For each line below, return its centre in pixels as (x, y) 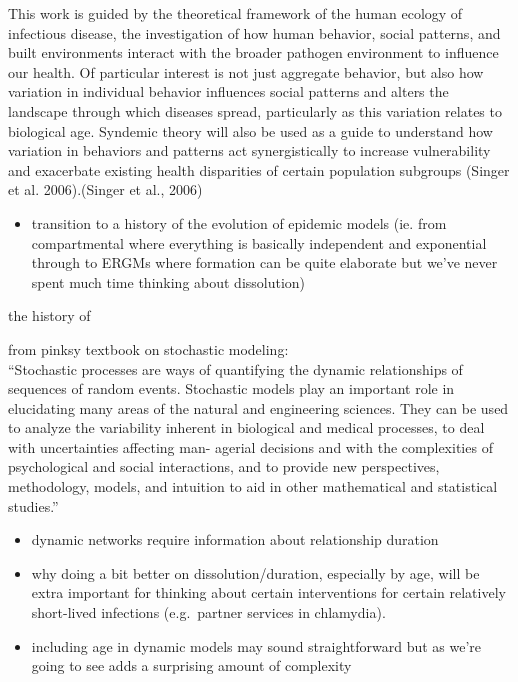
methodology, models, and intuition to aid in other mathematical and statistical (253, 486)
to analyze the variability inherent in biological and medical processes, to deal (246, 427)
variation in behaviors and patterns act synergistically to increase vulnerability (249, 150)
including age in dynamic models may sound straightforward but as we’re (256, 645)
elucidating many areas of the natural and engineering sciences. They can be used (258, 407)
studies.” (33, 505)
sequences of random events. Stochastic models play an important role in (231, 388)
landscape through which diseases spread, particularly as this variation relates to (255, 110)
